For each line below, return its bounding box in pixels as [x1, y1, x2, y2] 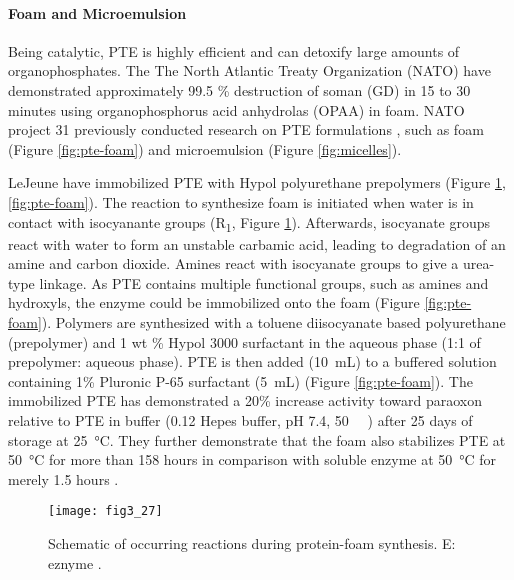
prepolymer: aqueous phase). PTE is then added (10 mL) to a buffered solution [8, 351, 497, 372]
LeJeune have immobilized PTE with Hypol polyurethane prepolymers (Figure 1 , [8, 172, 506, 193]
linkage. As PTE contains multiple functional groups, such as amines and [39, 272, 489, 293]
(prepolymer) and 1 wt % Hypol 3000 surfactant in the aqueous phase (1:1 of [8, 331, 481, 352]
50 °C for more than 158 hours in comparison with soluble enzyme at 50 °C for [8, 449, 497, 470]
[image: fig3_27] [48, 504, 163, 519]
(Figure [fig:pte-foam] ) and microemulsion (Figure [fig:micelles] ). [8, 138, 402, 159]
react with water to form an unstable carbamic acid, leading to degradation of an [8, 233, 506, 254]
